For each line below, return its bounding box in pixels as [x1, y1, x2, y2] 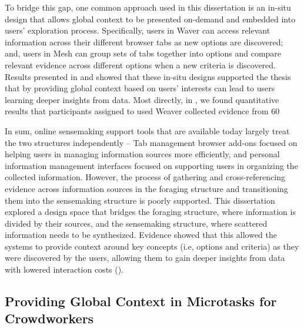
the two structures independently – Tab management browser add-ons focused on [5, 136, 298, 148]
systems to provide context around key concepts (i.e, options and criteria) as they [5, 240, 299, 252]
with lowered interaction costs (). [5, 263, 124, 276]
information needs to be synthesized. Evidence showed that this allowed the [5, 228, 277, 241]
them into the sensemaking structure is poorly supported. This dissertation [5, 194, 275, 206]
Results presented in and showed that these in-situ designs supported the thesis [5, 70, 291, 82]
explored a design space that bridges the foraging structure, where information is [5, 206, 296, 218]
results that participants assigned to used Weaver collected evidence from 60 [5, 105, 280, 117]
